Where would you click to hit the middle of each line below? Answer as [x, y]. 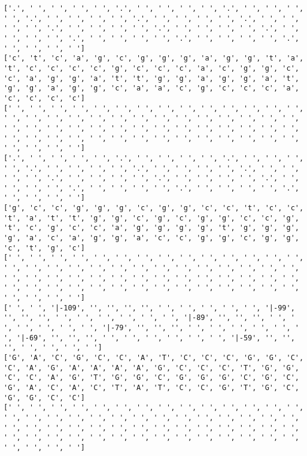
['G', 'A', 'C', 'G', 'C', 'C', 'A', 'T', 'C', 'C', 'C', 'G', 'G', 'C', [154, 357]
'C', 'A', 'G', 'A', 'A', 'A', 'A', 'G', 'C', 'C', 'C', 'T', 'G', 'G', [151, 368]
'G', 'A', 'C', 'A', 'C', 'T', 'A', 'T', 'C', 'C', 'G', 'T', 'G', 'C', [151, 387]
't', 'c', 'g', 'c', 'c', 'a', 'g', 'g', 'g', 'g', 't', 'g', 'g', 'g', [151, 228]
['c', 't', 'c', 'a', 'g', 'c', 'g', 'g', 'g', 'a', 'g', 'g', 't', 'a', [154, 58]
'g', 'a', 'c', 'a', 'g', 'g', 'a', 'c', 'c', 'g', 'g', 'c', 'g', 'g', [151, 238]
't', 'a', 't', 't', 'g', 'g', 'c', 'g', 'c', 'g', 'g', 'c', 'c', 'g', [151, 218]
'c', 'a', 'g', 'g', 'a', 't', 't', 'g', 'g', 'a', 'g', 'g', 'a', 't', [151, 78]
